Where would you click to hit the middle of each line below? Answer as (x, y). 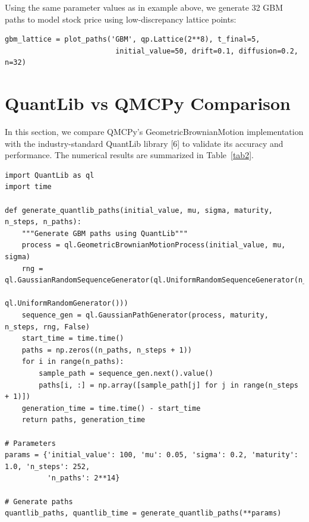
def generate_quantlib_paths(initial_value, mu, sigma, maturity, (139, 210)
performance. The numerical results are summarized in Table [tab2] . (129, 155)
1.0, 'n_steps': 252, (48, 466)
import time (28, 187)
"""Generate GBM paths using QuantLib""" (105, 233)
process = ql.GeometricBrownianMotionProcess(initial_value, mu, (154, 245)
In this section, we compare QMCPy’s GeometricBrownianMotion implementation (154, 132)
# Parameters (30, 443)
